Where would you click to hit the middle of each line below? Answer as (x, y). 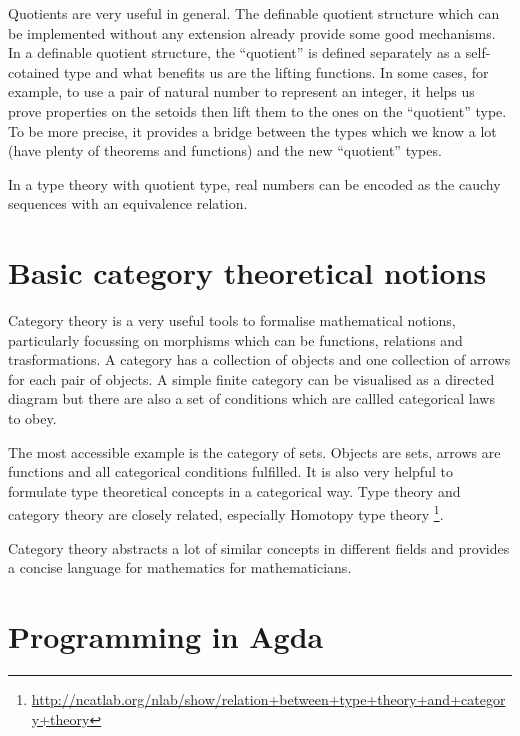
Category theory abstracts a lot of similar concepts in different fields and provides (259, 547)
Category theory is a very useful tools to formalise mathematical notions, (232, 320)
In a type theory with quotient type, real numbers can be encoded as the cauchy (254, 183)
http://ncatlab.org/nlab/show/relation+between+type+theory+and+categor (268, 698)
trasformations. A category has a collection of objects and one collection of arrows (259, 359)
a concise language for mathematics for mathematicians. (180, 567)
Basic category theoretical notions (247, 272)
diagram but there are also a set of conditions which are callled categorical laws (251, 398)
